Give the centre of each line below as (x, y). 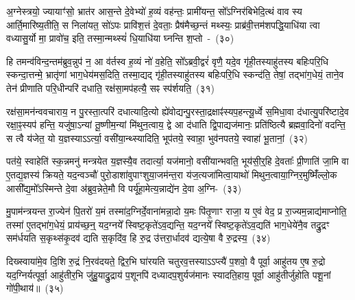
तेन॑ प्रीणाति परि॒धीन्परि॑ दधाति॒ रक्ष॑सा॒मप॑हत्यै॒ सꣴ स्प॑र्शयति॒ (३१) (111, 88)
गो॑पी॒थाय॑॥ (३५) (35, 288)
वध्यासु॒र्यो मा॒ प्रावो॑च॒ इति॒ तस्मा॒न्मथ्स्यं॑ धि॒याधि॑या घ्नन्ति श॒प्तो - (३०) (120, 38)
